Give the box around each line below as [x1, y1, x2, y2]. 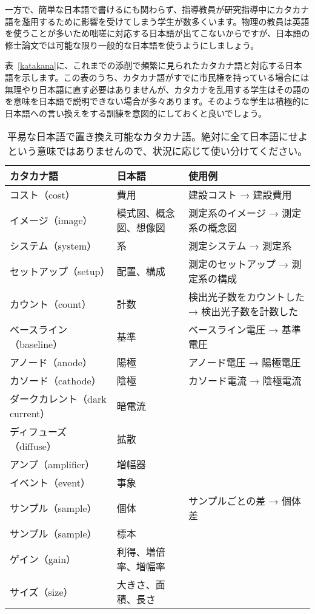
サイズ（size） [10, 585, 73, 599]
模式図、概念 [116, 206, 175, 220]
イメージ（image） [10, 213, 93, 228]
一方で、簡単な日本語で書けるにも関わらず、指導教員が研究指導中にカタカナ [5, 3, 310, 15]
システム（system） [10, 239, 97, 253]
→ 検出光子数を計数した [188, 304, 299, 319]
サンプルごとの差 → [188, 494, 279, 508]
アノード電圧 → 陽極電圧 [188, 355, 301, 370]
